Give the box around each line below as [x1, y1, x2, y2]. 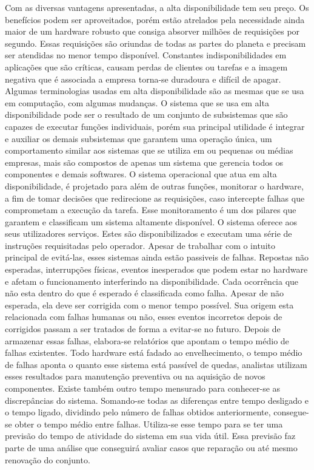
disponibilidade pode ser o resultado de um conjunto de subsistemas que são [5, 108, 288, 121]
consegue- [273, 406, 309, 418]
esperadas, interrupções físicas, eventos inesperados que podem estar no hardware [5, 263, 308, 276]
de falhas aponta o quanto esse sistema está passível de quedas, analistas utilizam [5, 358, 307, 370]
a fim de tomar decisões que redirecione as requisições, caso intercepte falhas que [5, 191, 305, 204]
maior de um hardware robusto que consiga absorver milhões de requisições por [5, 25, 300, 38]
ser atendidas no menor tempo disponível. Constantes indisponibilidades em [5, 49, 287, 61]
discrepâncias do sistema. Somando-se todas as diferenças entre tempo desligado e [5, 393, 309, 406]
